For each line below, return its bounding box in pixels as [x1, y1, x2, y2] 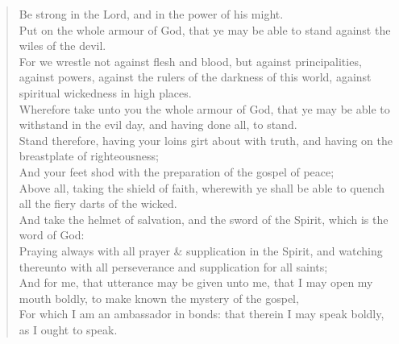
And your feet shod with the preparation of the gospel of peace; [19, 163, 335, 180]
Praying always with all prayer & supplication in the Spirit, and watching [19, 242, 383, 259]
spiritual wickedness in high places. [19, 84, 192, 101]
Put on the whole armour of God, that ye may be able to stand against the [19, 21, 391, 38]
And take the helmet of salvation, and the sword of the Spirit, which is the [19, 210, 389, 227]
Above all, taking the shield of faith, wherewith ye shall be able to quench [19, 179, 385, 196]
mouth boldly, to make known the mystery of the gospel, [19, 289, 299, 306]
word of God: [19, 226, 85, 243]
